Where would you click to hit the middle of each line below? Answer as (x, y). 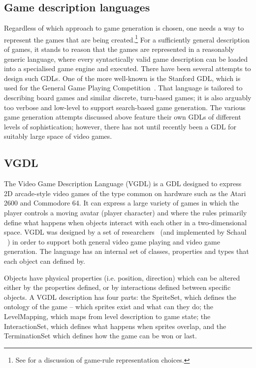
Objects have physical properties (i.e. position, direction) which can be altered (122, 277)
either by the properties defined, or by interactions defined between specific (117, 287)
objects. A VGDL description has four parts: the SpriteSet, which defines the (120, 297)
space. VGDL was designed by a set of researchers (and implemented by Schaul (125, 232)
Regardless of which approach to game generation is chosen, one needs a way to (124, 28)
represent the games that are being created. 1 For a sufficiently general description (127, 39)
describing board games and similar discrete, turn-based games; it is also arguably (128, 98)
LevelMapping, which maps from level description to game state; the (107, 316)
